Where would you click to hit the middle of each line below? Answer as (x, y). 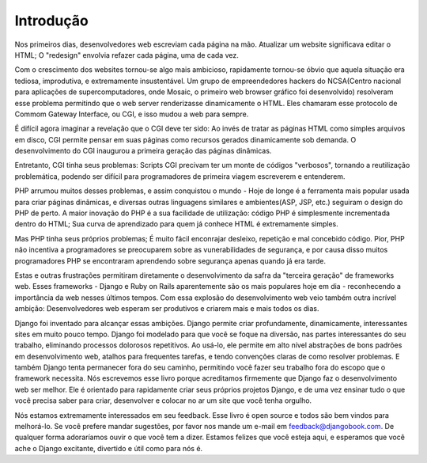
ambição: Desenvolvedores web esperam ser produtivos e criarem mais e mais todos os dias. (167, 309)
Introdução (51, 21)
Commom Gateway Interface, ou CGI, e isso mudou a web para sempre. (132, 114)
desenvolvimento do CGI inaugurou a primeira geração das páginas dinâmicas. (143, 151)
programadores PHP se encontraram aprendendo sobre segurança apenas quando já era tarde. (170, 260)
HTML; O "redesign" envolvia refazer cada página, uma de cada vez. (127, 55)
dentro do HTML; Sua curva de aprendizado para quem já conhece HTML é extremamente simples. (177, 224)
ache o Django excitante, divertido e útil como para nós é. (109, 448)
